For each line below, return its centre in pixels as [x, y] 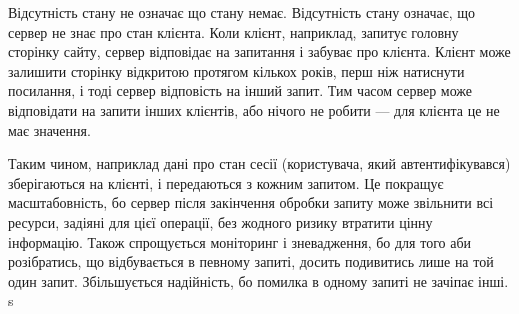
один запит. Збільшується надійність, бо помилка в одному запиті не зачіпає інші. [258, 280]
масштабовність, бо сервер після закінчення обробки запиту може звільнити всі [251, 202]
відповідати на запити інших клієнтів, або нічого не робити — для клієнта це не [254, 109]
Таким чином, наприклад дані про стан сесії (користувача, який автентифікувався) [259, 163]
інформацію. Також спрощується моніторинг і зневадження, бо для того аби [240, 241]
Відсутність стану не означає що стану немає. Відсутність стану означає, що [242, 12]
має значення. [49, 129]
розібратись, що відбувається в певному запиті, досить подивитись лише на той [251, 261]
